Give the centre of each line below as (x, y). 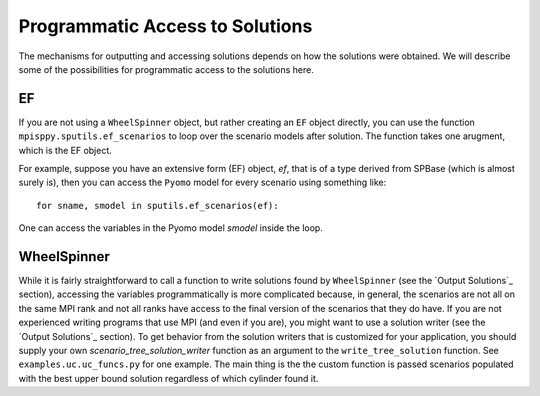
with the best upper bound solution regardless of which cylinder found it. (168, 378)
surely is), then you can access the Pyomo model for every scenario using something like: (202, 182)
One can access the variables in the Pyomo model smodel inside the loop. (171, 228)
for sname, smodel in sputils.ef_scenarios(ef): (157, 205)
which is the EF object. (65, 150)
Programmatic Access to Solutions (165, 26)
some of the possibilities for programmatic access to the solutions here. (166, 69)
